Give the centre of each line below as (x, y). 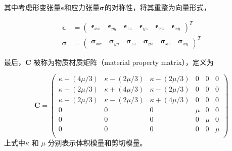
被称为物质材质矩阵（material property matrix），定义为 (124, 62)
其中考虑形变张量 (32, 7)
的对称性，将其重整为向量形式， (157, 7)
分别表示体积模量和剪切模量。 (97, 142)
